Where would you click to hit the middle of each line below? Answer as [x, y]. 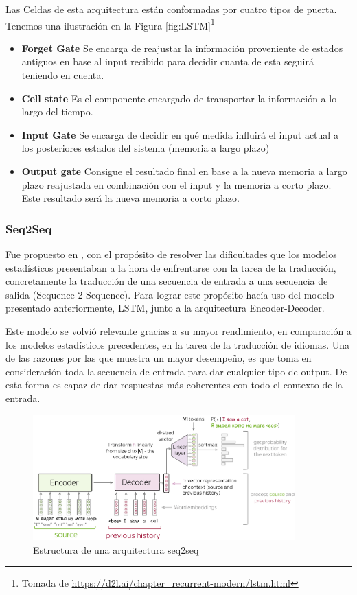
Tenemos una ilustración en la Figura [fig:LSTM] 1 [110, 24]
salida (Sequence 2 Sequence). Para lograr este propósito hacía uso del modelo [170, 294]
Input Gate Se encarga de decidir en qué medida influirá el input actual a [180, 134]
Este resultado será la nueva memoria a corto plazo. [130, 198]
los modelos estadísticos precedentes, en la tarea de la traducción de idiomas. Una [178, 344]
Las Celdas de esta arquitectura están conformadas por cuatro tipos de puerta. [171, 9]
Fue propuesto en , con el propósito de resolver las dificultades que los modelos [171, 254]
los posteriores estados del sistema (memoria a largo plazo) [146, 148]
